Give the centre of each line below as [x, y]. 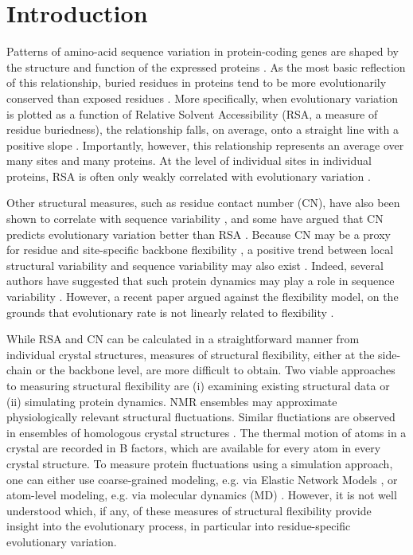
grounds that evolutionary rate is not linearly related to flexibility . [170, 312]
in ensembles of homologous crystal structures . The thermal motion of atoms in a [206, 432]
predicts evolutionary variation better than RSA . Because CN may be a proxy [199, 234]
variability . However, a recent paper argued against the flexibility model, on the [203, 297]
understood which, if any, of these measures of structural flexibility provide [189, 510]
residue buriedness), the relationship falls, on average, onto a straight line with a [203, 129]
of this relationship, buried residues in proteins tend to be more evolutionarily [197, 82]
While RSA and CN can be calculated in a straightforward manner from [183, 339]
